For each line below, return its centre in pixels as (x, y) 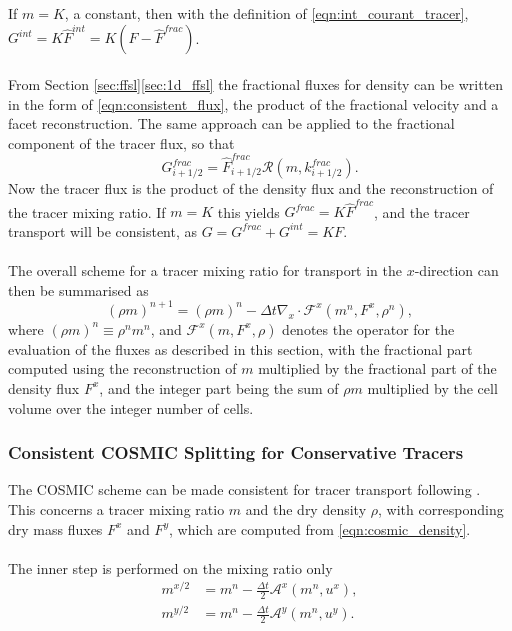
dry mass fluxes (55, 528)
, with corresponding (440, 508)
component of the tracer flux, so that (121, 142)
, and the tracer (421, 211)
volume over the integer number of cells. (131, 407)
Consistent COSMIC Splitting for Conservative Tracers (236, 452)
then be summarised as (78, 289)
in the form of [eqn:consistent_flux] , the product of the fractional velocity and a (253, 103)
